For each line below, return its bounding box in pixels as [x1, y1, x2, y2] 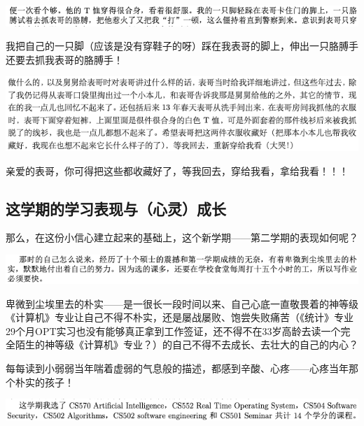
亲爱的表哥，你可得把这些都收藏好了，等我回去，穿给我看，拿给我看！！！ [6, 163, 349, 178]
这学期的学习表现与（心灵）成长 [6, 197, 226, 219]
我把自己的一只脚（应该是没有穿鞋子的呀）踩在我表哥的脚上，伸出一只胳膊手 [6, 38, 358, 53]
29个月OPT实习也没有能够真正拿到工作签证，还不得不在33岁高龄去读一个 [6, 323, 341, 338]
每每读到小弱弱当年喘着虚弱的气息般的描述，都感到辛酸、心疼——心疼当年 [6, 361, 349, 376]
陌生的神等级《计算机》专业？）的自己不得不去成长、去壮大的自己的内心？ [15, 337, 358, 352]
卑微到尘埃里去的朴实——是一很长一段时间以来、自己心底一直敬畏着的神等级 [6, 296, 358, 311]
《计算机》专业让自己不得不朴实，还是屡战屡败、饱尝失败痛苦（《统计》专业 [6, 310, 353, 325]
